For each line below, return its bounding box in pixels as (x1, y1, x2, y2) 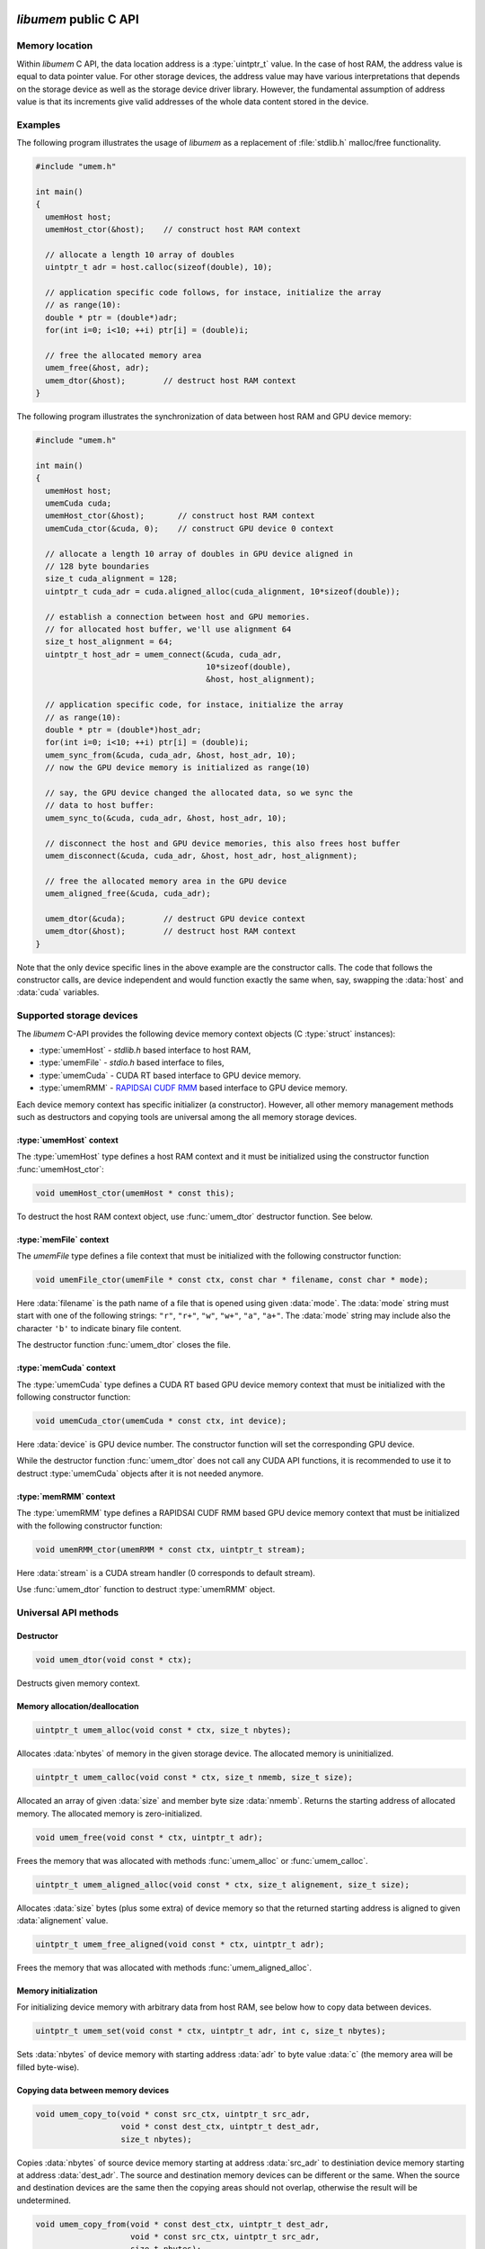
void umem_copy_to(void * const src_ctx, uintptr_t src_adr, (35, 2109, 311, 2119)
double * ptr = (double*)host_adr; (45, 725, 202, 735)
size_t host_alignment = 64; (45, 637, 174, 647)
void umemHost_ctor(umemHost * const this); (35, 1187, 235, 1198)
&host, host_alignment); (206, 675, 315, 685)
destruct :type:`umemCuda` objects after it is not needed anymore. (16, 1467, 264, 1479)
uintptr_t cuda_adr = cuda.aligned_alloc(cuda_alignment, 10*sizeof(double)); (45, 586, 401, 596)
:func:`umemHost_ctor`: (16, 1163, 105, 1174)
